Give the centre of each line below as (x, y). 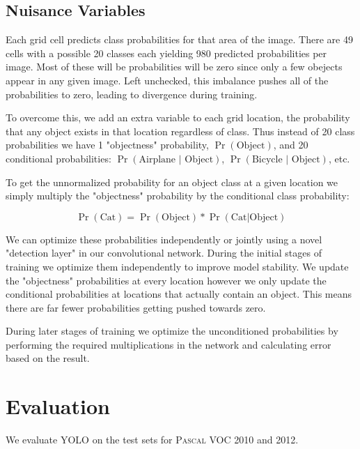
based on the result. (48, 358)
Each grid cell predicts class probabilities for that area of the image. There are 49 (179, 39)
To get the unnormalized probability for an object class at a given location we (172, 182)
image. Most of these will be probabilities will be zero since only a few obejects (174, 67)
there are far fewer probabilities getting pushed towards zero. (136, 307)
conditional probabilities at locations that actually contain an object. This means (179, 294)
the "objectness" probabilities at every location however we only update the (166, 280)
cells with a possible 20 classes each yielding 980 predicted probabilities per (166, 53)
